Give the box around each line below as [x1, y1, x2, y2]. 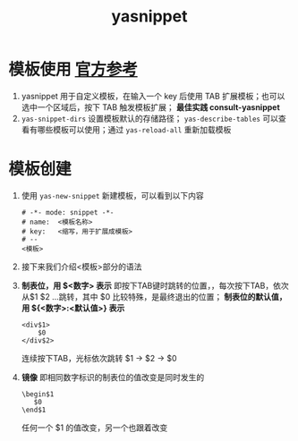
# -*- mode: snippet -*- [21, 208, 115, 216]
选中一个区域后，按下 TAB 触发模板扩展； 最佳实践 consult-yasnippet [21, 101, 281, 113]
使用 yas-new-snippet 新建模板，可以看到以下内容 [21, 190, 205, 200]
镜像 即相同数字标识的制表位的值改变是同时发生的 [21, 371, 205, 382]
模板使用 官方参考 [8, 60, 138, 80]
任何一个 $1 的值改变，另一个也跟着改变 [21, 422, 168, 433]
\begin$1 [21, 389, 55, 399]
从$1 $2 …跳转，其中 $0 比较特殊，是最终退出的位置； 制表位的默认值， [21, 291, 287, 301]
